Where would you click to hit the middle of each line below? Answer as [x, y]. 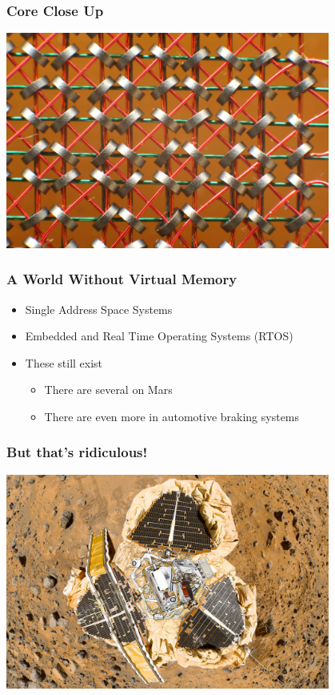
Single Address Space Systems [99, 309]
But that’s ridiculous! [77, 452]
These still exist [64, 362]
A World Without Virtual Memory [122, 279]
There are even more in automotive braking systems [172, 416]
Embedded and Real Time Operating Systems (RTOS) [159, 336]
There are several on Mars [108, 390]
